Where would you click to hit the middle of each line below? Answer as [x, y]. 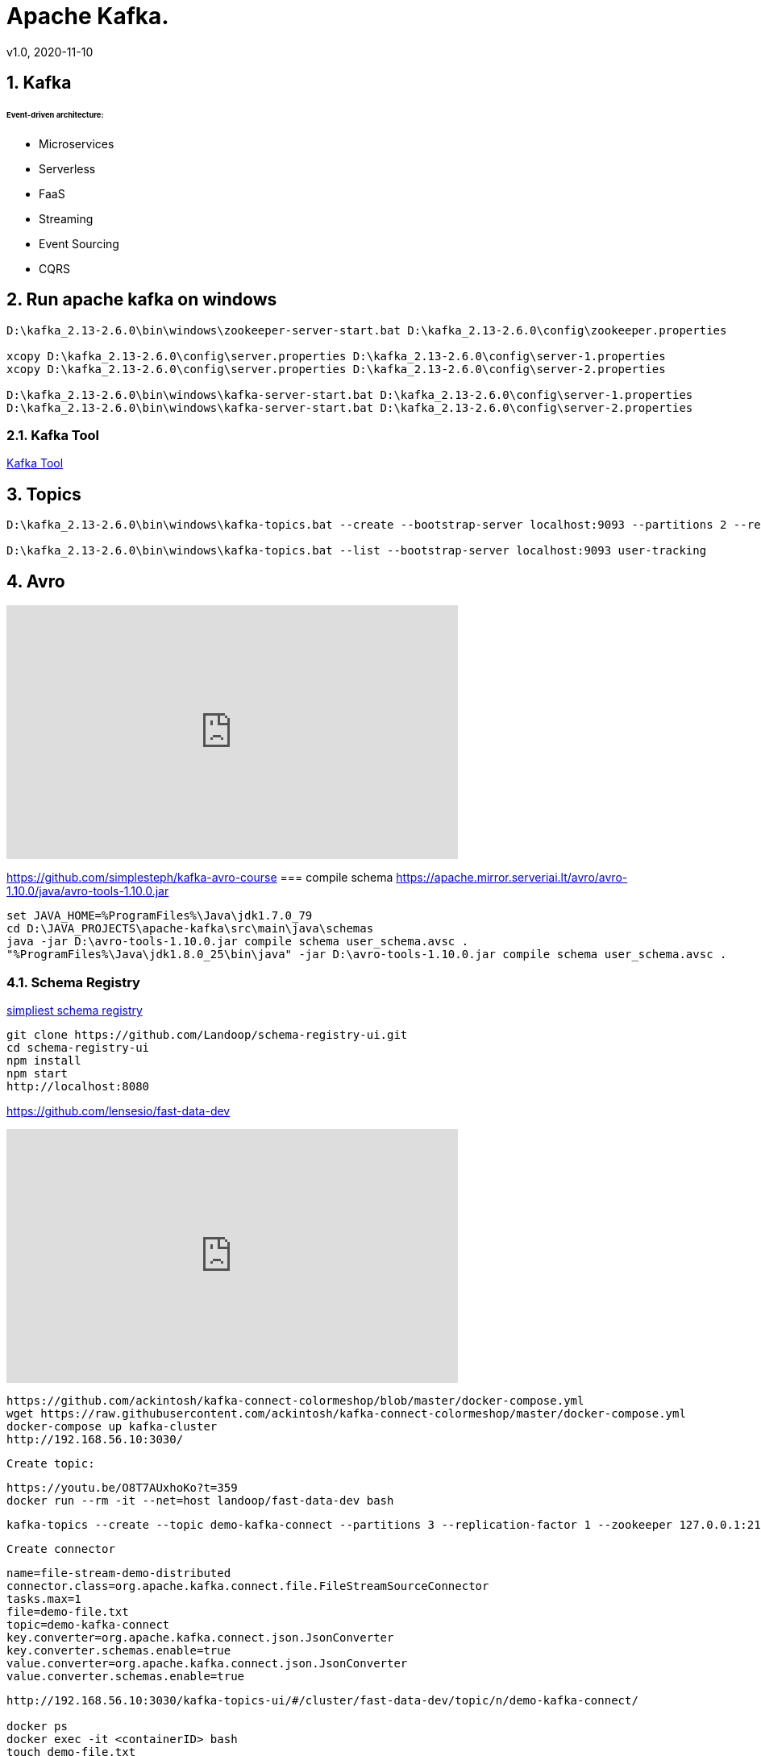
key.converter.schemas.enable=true [119, 1650]
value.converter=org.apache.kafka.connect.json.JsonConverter [207, 1663]
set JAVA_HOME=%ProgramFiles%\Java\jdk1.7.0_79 [160, 916]
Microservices [77, 143]
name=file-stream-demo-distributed [119, 1573]
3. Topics [44, 494]
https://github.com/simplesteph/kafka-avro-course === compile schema [200, 878]
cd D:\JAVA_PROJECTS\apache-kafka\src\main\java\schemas [190, 929]
